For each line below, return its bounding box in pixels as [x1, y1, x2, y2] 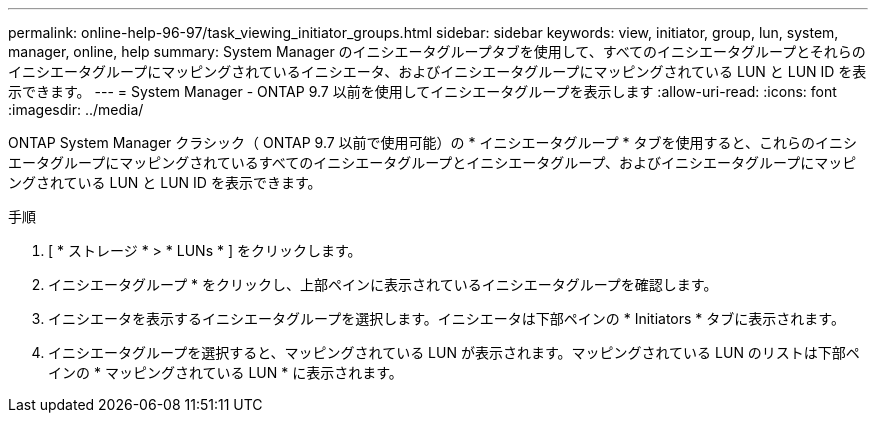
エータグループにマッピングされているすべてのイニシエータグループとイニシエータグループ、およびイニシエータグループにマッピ [8, 154, 857, 171]
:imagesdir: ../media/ [8, 101, 144, 118]
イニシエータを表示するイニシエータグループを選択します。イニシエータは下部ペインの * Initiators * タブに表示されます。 [48, 310, 845, 327]
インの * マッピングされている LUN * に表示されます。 [48, 364, 403, 381]
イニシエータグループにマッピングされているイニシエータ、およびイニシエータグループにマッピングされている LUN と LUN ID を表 [8, 63, 867, 80]
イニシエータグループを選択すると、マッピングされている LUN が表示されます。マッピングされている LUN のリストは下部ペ [48, 344, 860, 361]
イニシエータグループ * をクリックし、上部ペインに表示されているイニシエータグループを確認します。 [48, 276, 718, 293]
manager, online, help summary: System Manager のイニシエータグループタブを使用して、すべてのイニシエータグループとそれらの [8, 43, 866, 60]
